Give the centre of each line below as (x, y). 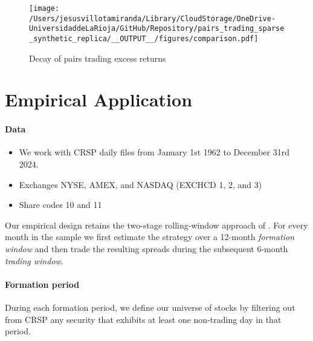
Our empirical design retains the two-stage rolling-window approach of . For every (156, 225)
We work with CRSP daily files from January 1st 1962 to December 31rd (154, 152)
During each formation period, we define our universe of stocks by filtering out (150, 307)
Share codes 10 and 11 (60, 205)
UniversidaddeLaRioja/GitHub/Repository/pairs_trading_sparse (157, 29)
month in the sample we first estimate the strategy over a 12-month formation (150, 237)
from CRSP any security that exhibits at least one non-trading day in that (143, 319)
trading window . (34, 260)
